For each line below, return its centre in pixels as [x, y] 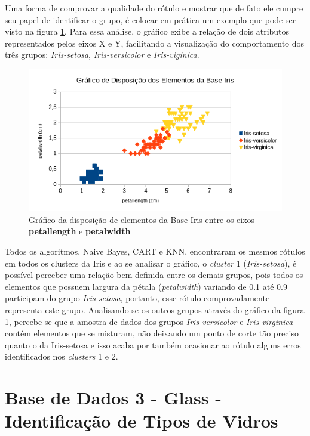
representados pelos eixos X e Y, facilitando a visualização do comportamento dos [155, 43]
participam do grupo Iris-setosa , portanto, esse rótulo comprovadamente [137, 298]
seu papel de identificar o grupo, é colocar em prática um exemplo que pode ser [151, 19]
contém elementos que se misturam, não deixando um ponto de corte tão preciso [152, 333]
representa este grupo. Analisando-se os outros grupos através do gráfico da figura [155, 309]
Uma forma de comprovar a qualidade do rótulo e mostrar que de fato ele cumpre [154, 8]
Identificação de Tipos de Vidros [142, 421]
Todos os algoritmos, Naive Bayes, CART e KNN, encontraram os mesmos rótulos [155, 251]
